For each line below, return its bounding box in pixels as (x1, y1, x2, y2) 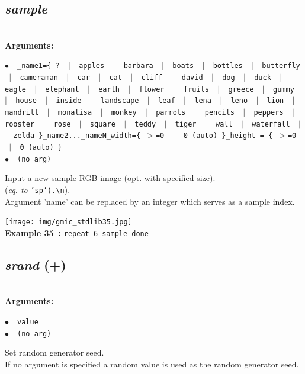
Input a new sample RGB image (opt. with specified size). (5, 172, 216, 184)
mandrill (5, 108, 39, 117)
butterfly (262, 62, 300, 70)
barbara (123, 62, 153, 70)
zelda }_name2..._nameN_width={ (13, 131, 141, 140)
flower (139, 85, 165, 93)
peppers (253, 108, 284, 117)
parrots (156, 108, 186, 117)
